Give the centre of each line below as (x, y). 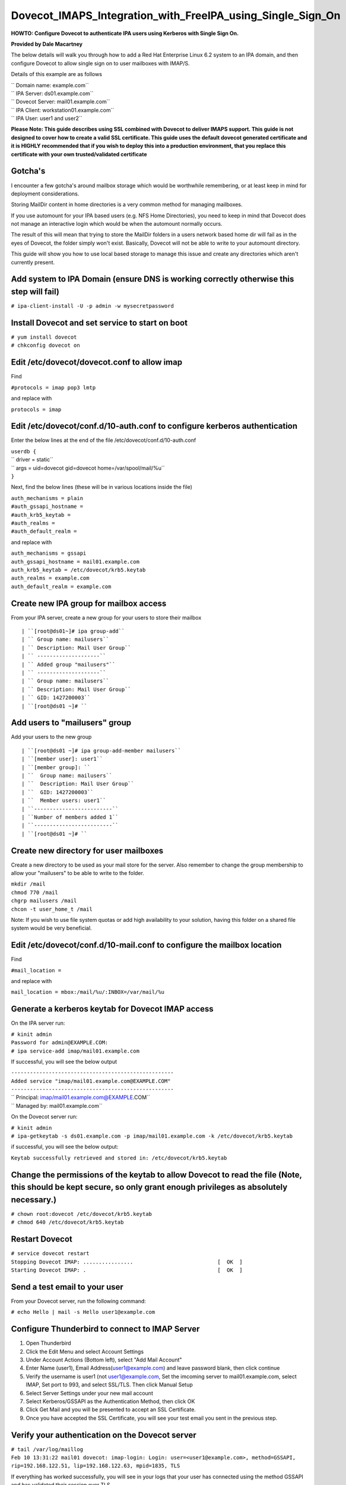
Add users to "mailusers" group (71, 723)
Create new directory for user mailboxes (87, 850)
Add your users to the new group (51, 737)
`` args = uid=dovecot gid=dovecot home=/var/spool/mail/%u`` (88, 468)
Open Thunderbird (48, 1343)
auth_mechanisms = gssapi (49, 553)
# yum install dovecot (44, 337)
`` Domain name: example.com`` (50, 85)
